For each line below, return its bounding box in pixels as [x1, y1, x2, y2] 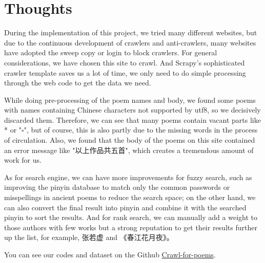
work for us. [4, 155, 42, 165]
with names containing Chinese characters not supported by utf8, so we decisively [4, 104, 261, 115]
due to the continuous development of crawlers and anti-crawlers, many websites [4, 37, 256, 48]
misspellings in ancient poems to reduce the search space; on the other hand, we [4, 192, 256, 203]
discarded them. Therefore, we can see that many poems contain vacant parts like [4, 114, 261, 125]
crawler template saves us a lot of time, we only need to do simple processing [4, 67, 246, 78]
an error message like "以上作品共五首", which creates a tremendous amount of [4, 144, 254, 155]
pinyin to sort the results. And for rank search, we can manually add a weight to [4, 212, 258, 223]
